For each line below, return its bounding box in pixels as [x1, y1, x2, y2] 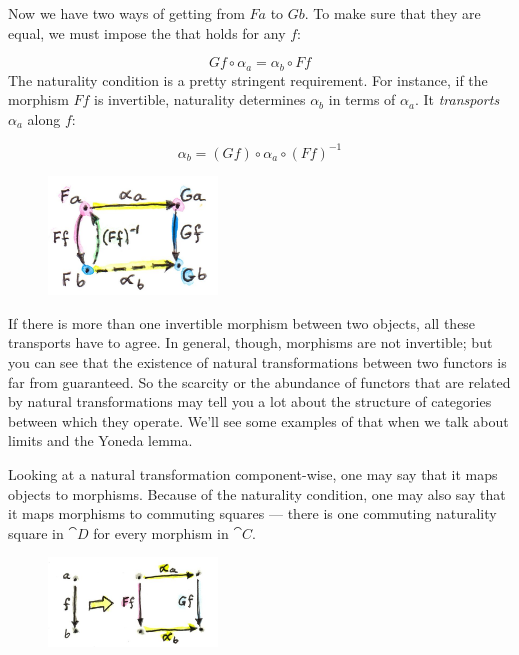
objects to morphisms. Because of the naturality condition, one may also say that [8, 483, 506, 504]
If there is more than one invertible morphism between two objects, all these [8, 312, 476, 333]
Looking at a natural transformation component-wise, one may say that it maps [8, 463, 498, 484]
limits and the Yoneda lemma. [8, 430, 193, 451]
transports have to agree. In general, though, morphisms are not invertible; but [8, 332, 493, 353]
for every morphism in [93, 522, 229, 543]
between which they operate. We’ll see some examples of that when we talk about [8, 410, 509, 431]
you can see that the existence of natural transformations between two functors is [8, 351, 507, 372]
